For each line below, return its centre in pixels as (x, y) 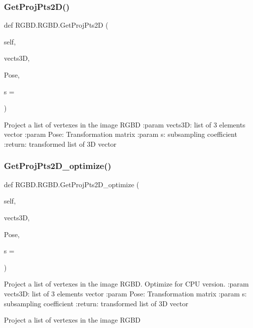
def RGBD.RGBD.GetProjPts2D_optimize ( (72, 184)
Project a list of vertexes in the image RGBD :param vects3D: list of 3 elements (125, 124)
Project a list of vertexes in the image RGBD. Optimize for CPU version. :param (126, 284)
